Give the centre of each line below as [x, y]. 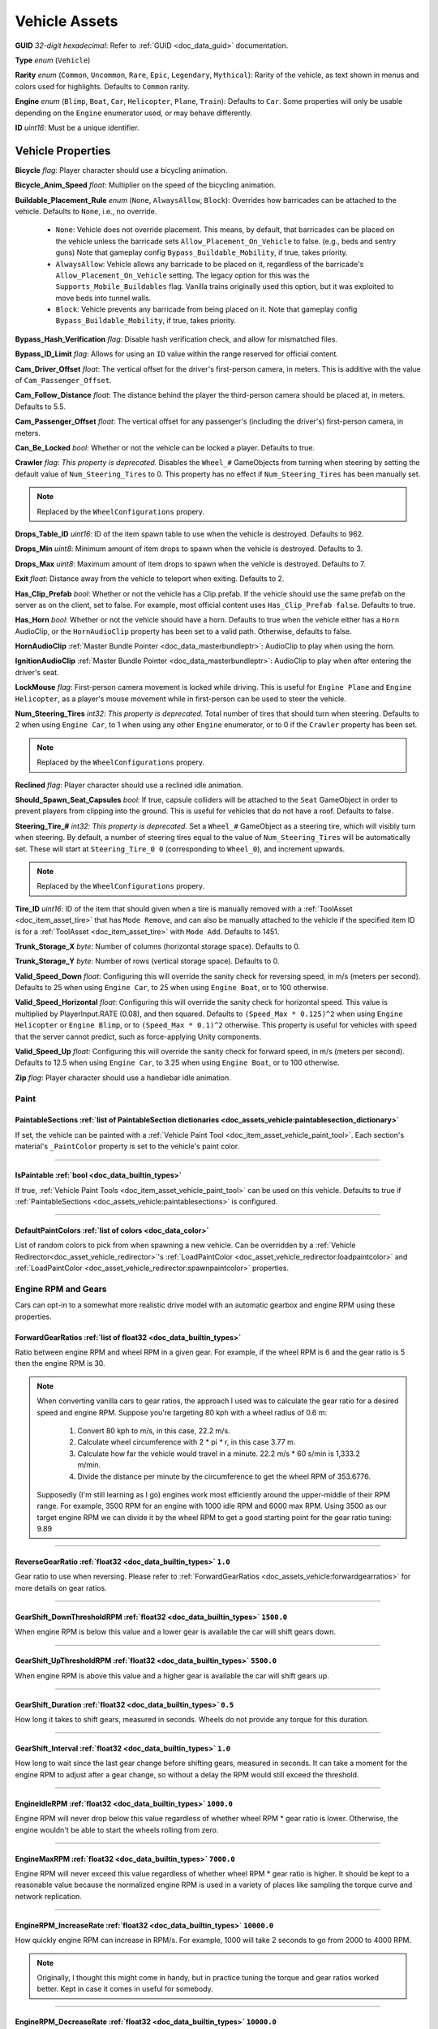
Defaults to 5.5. [41, 407]
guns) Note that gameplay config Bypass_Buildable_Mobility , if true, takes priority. [202, 252]
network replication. [49, 1896]
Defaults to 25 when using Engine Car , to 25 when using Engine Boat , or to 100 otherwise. [172, 988]
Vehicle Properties [63, 151]
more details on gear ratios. [61, 1587]
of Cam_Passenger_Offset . [64, 381]
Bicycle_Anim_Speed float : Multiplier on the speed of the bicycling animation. [145, 185]
